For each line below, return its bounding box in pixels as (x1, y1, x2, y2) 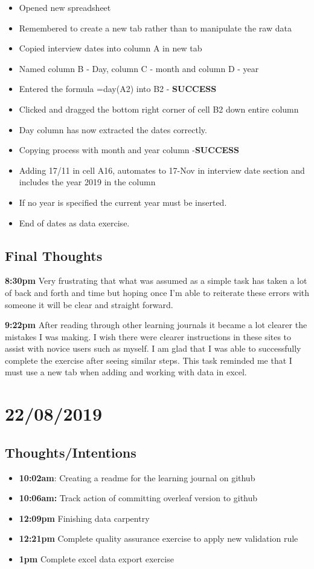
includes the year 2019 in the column (19, 176, 156, 188)
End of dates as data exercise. (19, 216, 130, 229)
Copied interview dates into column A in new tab (19, 42, 202, 54)
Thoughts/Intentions (5, 442, 136, 461)
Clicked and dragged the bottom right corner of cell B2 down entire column (19, 102, 299, 115)
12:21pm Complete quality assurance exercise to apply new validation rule (19, 532, 298, 545)
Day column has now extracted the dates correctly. (19, 123, 207, 136)
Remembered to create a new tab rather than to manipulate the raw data (19, 21, 292, 34)
